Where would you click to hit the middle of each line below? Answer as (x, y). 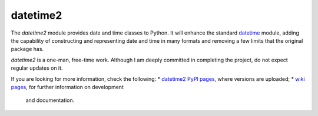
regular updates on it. (37, 68)
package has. (27, 49)
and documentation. (50, 100)
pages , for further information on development (67, 87)
